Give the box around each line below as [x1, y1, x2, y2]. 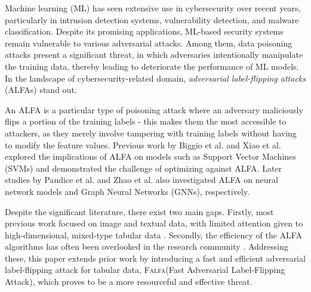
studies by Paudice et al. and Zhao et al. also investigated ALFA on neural [5, 173, 278, 186]
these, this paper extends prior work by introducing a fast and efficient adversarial [5, 251, 306, 264]
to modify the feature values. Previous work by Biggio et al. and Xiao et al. [5, 138, 281, 151]
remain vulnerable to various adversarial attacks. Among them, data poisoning [5, 36, 292, 49]
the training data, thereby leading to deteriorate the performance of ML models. [5, 60, 299, 72]
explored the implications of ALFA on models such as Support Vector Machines [5, 150, 296, 163]
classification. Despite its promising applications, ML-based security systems [5, 25, 284, 38]
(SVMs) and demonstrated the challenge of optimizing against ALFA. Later [5, 161, 282, 174]
